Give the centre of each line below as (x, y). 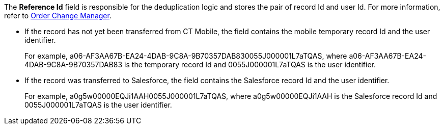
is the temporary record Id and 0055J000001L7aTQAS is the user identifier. (250, 64)
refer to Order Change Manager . (58, 16)
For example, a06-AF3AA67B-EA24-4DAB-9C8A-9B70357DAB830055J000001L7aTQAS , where (186, 56)
